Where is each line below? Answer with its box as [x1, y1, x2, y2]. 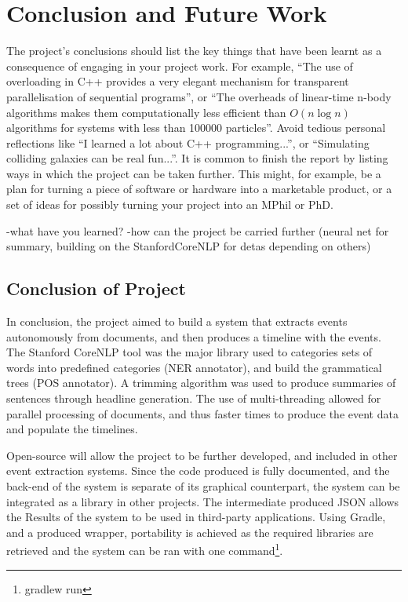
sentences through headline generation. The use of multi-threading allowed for [6, 390, 381, 407]
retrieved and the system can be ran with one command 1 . [6, 540, 283, 559]
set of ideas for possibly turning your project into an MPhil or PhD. [6, 196, 333, 213]
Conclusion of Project [6, 276, 186, 301]
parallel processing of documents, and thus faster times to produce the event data [6, 405, 399, 421]
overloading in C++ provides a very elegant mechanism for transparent [6, 73, 349, 89]
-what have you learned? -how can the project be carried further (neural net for [6, 222, 389, 239]
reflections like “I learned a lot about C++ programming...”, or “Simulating [6, 134, 370, 151]
